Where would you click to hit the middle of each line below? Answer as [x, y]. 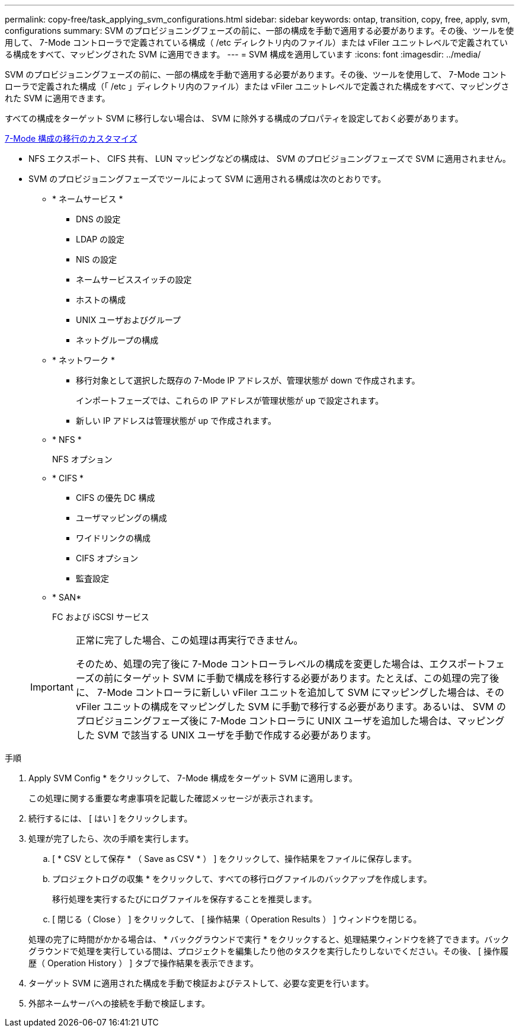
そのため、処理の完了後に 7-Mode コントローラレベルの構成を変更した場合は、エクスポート [281, 664]
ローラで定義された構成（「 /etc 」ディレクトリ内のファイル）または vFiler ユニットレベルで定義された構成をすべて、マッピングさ [257, 86]
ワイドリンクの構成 [113, 538]
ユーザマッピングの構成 [121, 518]
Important [52, 687]
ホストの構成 [101, 300]
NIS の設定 [97, 259]
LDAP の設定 [100, 239]
